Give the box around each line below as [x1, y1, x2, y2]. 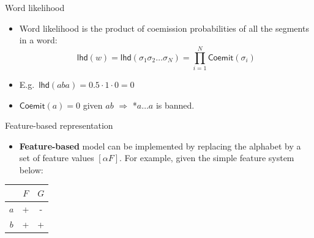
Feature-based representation [5, 119, 113, 132]
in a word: [19, 34, 58, 46]
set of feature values [19, 151, 94, 164]
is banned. [155, 98, 195, 111]
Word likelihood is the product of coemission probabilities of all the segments [19, 21, 309, 34]
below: [19, 163, 43, 176]
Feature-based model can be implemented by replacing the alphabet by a [19, 139, 301, 152]
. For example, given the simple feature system [119, 151, 294, 164]
